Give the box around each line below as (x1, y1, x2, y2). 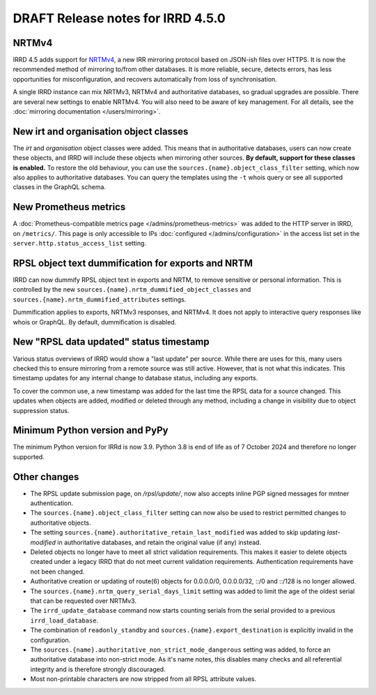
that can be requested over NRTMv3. (30, 597, 137, 605)
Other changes (13, 471, 79, 483)
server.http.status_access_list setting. (13, 239, 146, 248)
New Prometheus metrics (13, 201, 126, 213)
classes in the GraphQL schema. (13, 183, 107, 191)
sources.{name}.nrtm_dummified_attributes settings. (13, 295, 187, 304)
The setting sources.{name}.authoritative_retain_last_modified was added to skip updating (30, 528, 326, 537)
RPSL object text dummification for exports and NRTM (13, 257, 253, 269)
